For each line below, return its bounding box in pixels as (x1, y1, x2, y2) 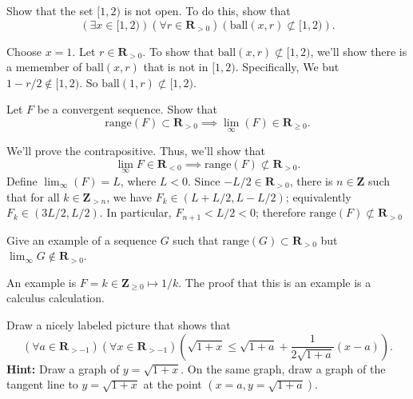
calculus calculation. (6, 289, 105, 306)
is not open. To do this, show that (124, 2, 291, 18)
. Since (188, 173, 220, 189)
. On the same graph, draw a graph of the (181, 360, 386, 377)
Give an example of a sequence (6, 231, 157, 248)
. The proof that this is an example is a (178, 273, 371, 290)
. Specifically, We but (235, 58, 340, 75)
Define (6, 173, 38, 189)
